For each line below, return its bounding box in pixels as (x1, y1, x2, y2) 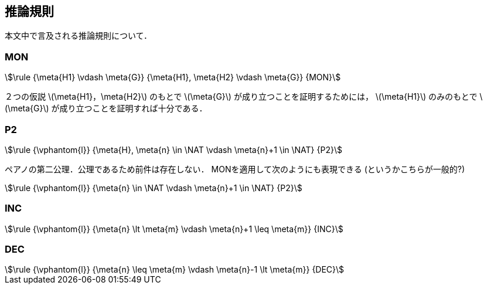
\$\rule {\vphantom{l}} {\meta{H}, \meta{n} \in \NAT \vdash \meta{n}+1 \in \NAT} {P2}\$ (5, 144, 342, 155)
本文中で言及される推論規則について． (5, 30, 152, 41)
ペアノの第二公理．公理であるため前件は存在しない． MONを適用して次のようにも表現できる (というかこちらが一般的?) (5, 164, 465, 174)
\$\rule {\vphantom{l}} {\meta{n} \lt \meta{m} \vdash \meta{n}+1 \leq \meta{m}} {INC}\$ (5, 223, 343, 234)
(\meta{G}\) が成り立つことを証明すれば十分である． (5, 103, 207, 114)
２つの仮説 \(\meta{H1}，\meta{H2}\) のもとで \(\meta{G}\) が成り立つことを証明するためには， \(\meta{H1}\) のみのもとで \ (5, 91, 483, 102)
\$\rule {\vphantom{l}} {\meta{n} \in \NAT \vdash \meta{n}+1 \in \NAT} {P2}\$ (5, 182, 302, 193)
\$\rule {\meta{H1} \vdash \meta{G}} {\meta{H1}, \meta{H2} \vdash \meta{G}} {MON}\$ (5, 72, 341, 83)
